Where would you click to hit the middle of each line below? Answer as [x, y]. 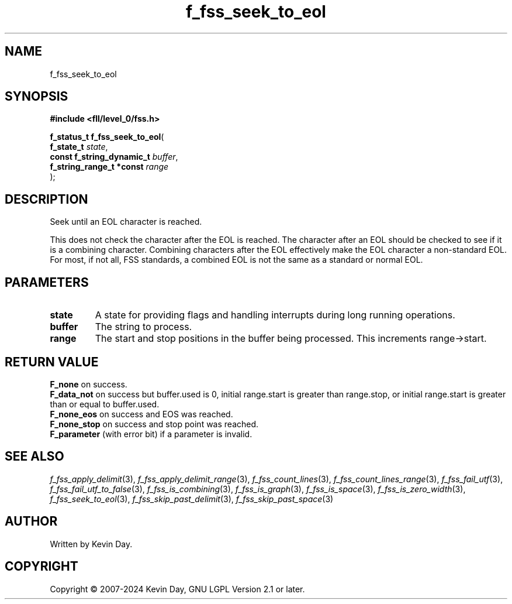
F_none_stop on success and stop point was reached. [154, 424]
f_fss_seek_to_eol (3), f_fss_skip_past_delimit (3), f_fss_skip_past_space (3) [192, 499]
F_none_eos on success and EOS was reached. [141, 414]
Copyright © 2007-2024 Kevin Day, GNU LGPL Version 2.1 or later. [177, 589]
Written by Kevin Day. [91, 544]
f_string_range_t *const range [109, 167]
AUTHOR [31, 521]
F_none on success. [89, 384]
